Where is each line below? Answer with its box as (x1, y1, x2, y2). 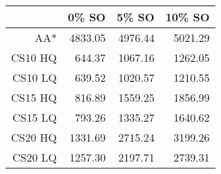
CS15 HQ (11, 89, 57, 105)
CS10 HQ (11, 50, 57, 65)
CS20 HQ (11, 129, 57, 145)
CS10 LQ (12, 69, 57, 85)
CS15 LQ (12, 109, 57, 125)
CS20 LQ (12, 149, 57, 165)
